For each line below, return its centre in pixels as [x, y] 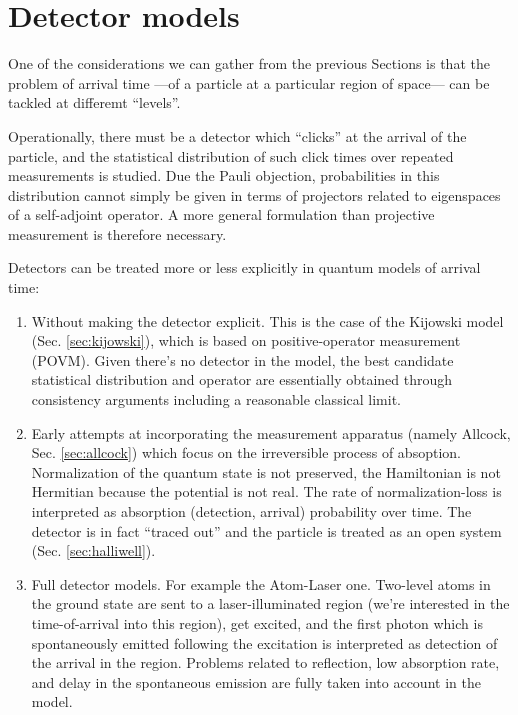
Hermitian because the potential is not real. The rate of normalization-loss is [266, 491]
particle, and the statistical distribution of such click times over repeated [231, 155]
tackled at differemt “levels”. [94, 102]
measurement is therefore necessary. [117, 233]
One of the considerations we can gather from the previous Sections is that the [249, 63]
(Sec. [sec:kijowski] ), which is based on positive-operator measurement [246, 340]
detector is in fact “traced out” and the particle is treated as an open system [266, 530]
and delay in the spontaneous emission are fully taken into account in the [256, 681]
